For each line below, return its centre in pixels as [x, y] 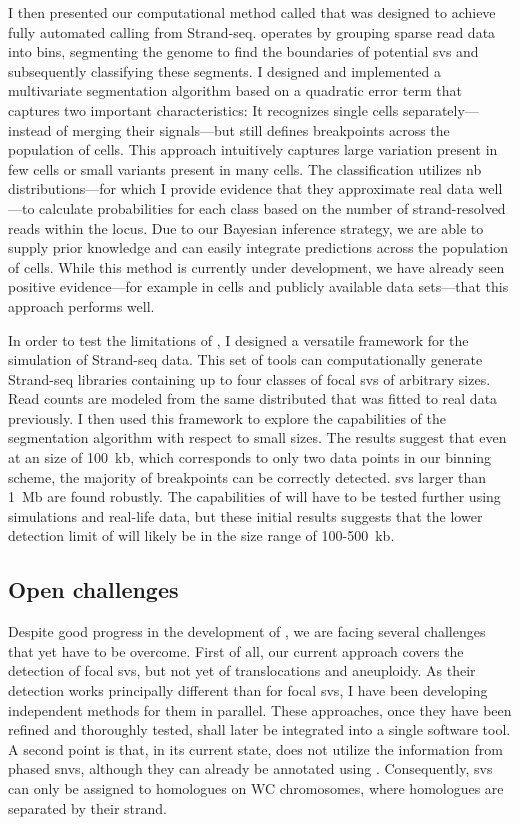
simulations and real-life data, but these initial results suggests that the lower [245, 515]
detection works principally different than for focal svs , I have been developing [248, 690]
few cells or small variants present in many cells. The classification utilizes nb [245, 168]
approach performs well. [81, 305]
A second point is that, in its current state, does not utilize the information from [255, 748]
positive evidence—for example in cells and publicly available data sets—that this [258, 286]
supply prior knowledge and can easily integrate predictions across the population [258, 247]
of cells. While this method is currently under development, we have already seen [256, 266]
